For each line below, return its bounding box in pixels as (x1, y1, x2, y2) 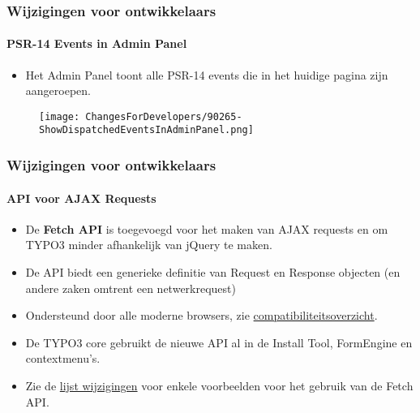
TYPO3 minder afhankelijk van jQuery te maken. (25, 236, 272, 253)
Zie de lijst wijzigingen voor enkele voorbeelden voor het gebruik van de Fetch (25, 376, 414, 394)
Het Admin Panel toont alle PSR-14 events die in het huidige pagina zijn (25, 66, 388, 83)
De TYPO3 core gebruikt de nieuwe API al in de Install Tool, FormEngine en (25, 333, 413, 351)
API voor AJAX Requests (6, 189, 156, 206)
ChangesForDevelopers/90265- (85, 110, 242, 123)
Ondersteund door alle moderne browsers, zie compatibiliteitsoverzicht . (25, 307, 378, 324)
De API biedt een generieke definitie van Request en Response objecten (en (25, 263, 401, 280)
